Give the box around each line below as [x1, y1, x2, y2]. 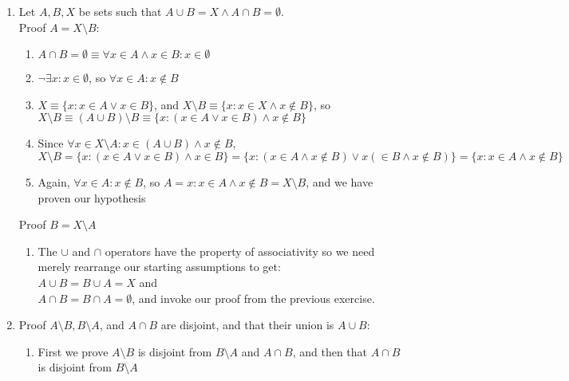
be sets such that [78, 3, 162, 19]
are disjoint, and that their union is [160, 316, 334, 333]
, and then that [292, 343, 368, 359]
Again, [38, 173, 70, 190]
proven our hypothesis [38, 189, 146, 206]
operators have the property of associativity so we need [105, 242, 375, 259]
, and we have [306, 173, 373, 190]
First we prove [38, 343, 109, 359]
